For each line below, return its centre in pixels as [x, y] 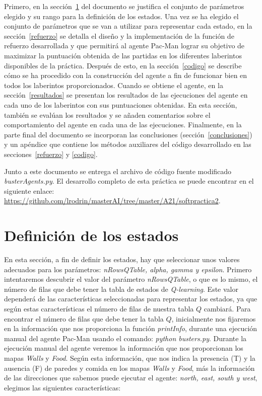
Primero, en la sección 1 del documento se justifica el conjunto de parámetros [124, 6]
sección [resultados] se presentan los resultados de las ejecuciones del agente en [126, 95]
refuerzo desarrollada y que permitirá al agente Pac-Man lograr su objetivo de [124, 46]
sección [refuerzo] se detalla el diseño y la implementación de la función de [119, 35]
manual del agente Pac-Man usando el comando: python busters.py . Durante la [125, 338]
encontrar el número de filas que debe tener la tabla [84, 318]
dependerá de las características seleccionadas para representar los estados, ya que [131, 299]
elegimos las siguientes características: [62, 387]
